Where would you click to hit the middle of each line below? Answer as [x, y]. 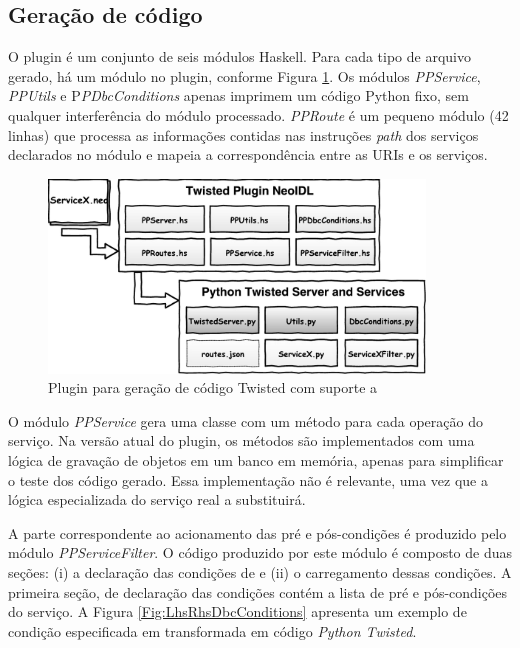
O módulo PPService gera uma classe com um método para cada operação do [245, 420]
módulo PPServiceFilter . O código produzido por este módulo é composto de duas [260, 552]
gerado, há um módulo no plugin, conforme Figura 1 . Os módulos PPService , [244, 75]
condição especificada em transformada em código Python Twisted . [212, 630]
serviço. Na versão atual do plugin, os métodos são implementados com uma [241, 440]
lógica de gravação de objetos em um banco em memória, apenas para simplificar [256, 460]
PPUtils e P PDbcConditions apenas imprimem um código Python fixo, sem [238, 95]
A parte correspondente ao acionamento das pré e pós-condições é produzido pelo [257, 532]
